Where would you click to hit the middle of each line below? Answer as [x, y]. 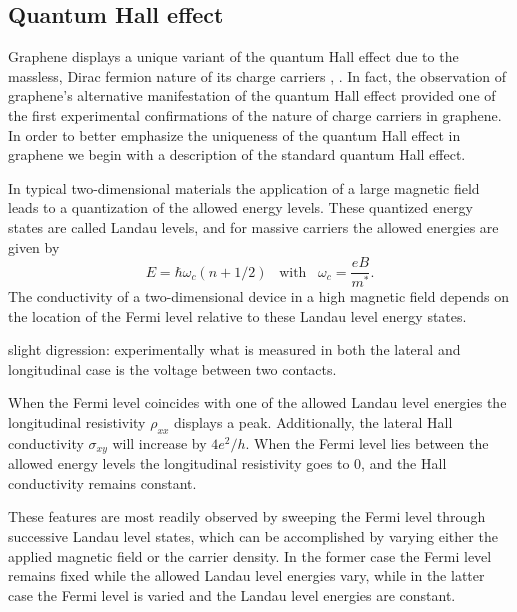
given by [34, 246]
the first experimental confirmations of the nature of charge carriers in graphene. [255, 114]
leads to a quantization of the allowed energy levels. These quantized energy [240, 207]
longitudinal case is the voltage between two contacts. [172, 368]
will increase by [159, 442]
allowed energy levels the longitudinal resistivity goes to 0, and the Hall [227, 463]
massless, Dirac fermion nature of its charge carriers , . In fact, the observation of [257, 75]
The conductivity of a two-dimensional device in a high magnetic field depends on [259, 296]
